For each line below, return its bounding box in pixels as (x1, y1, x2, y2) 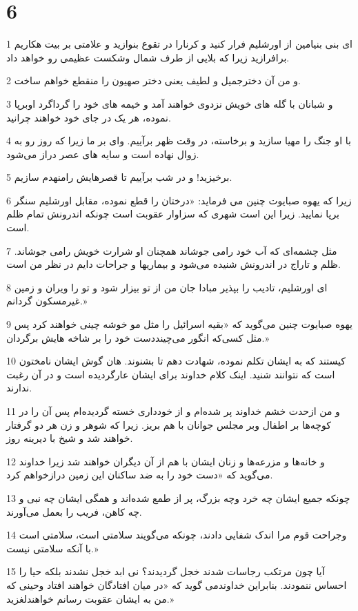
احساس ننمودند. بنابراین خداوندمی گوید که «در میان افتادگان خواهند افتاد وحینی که (6, 577, 347, 592)
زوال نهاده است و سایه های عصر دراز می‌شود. (6, 146, 199, 161)
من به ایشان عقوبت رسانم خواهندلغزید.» (6, 591, 175, 605)
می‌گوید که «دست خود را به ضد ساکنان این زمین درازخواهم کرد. (6, 467, 273, 482)
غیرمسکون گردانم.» (6, 293, 88, 308)
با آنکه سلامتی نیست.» (6, 541, 99, 555)
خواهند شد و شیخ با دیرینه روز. (6, 431, 133, 445)
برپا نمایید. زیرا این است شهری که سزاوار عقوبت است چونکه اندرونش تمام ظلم (6, 206, 340, 221)
